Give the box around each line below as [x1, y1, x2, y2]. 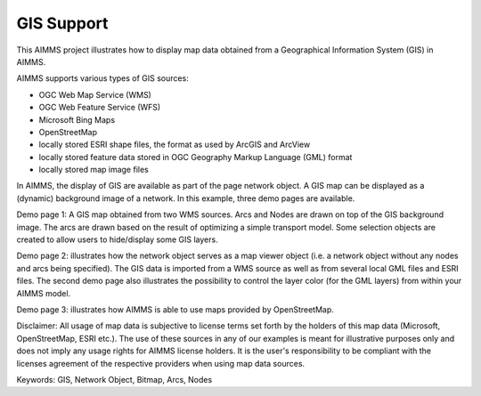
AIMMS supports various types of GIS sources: [16, 73, 189, 84]
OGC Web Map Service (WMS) [38, 89, 151, 100]
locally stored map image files [38, 165, 149, 175]
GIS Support [16, 13, 109, 33]
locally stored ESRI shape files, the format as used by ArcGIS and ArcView [38, 139, 311, 150]
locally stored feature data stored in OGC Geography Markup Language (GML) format [38, 151, 353, 162]
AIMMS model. [16, 287, 71, 298]
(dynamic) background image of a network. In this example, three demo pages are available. [16, 192, 355, 204]
